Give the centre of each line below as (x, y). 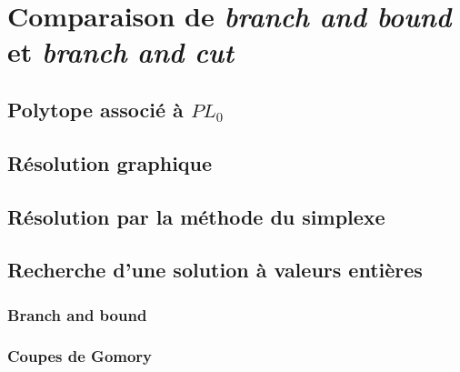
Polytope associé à (95, 109)
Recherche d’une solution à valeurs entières (215, 270)
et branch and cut (121, 52)
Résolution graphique (110, 162)
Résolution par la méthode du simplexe (196, 216)
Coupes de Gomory (80, 356)
